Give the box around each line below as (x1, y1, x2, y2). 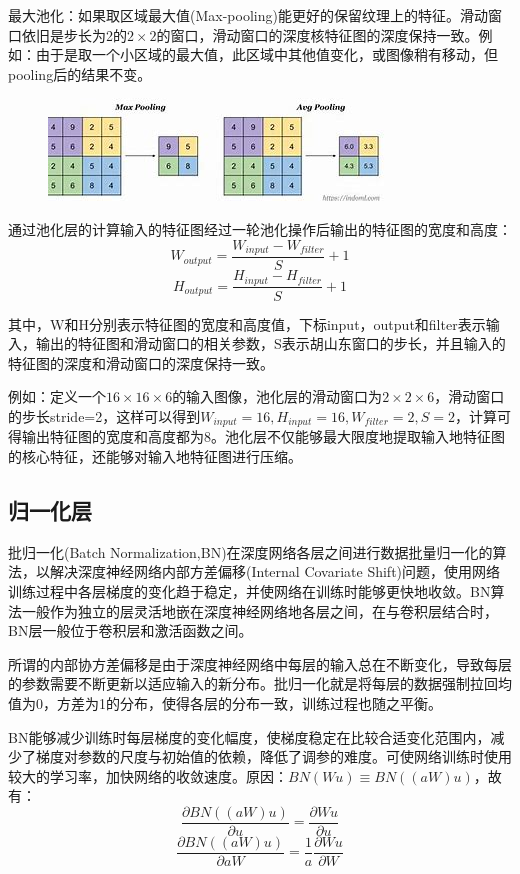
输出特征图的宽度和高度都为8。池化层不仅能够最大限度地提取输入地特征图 (21, 426, 505, 447)
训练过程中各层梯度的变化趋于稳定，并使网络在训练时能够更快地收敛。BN (8, 580, 491, 601)
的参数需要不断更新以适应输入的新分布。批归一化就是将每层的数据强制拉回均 (8, 673, 512, 694)
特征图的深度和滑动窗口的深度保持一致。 (8, 352, 274, 373)
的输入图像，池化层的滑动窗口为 (172, 386, 383, 407)
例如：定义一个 (8, 386, 106, 407)
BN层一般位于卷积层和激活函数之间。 (8, 620, 253, 641)
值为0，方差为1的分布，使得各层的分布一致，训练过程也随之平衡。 (8, 692, 442, 713)
